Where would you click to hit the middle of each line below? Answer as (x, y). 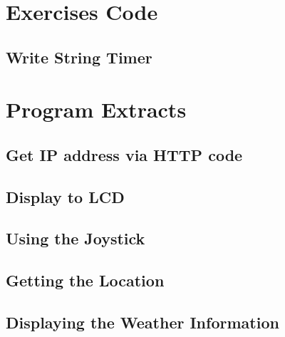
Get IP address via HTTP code (124, 154)
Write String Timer (79, 57)
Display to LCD (65, 196)
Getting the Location (85, 280)
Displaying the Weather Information (142, 322)
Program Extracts (96, 109)
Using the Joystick (76, 238)
